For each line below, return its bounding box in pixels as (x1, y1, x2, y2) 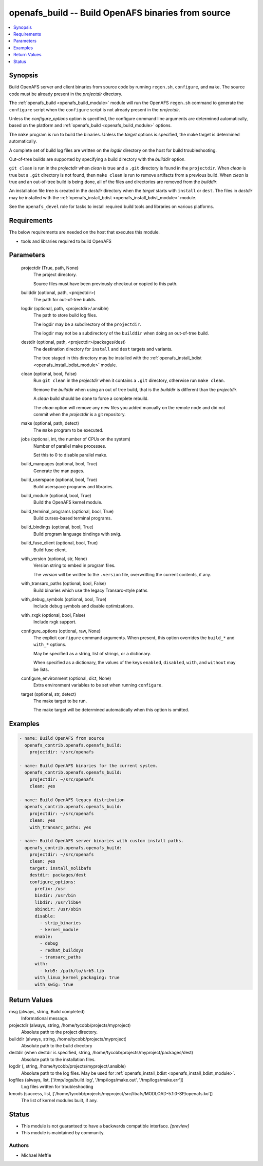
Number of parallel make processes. (33, 443, 107, 449)
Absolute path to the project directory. (21, 1029, 98, 1035)
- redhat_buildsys (39, 947, 84, 953)
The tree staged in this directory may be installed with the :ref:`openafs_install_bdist (33, 355, 202, 361)
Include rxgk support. (33, 619, 76, 625)
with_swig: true (35, 981, 74, 987)
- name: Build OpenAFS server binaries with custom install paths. (19, 838, 184, 844)
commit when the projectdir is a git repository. (33, 412, 126, 417)
